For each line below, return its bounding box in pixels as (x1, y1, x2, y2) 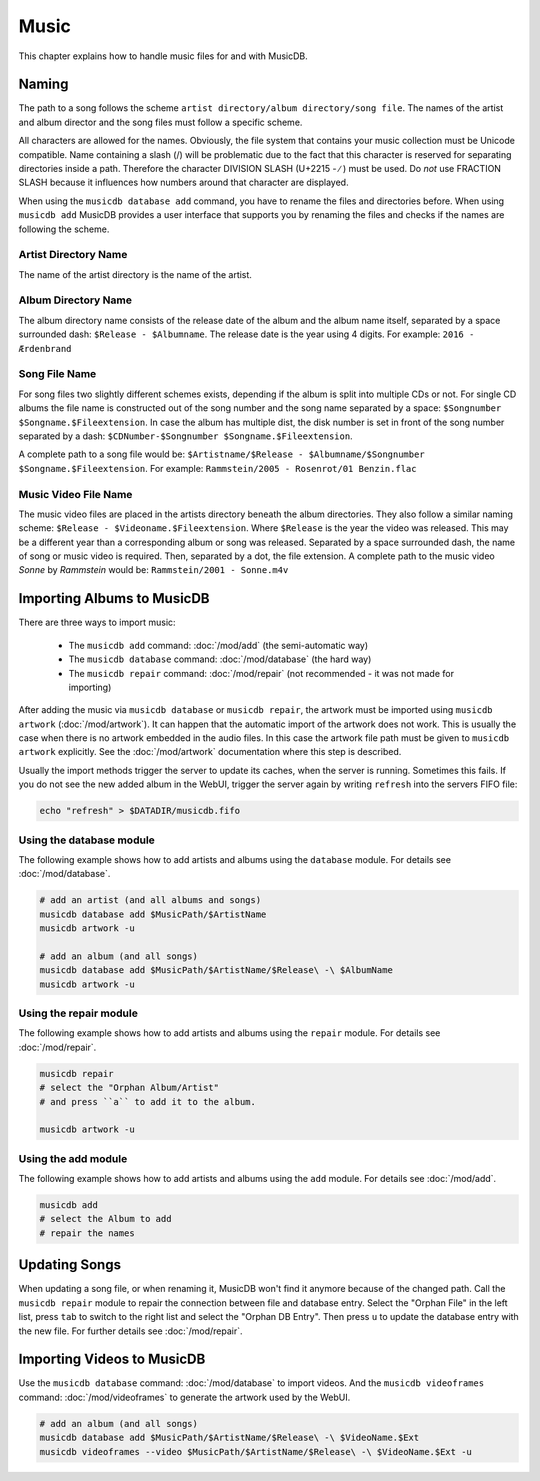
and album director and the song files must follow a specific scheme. (18, 116, 303, 128)
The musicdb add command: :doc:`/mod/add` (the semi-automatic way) (68, 639, 369, 651)
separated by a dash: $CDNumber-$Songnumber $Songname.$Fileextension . (18, 430, 354, 442)
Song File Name (18, 367, 97, 381)
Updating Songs (18, 1256, 122, 1274)
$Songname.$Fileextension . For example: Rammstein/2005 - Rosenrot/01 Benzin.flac (18, 462, 417, 474)
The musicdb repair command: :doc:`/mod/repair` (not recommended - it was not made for (68, 667, 455, 679)
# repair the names (39, 1227, 135, 1239)
